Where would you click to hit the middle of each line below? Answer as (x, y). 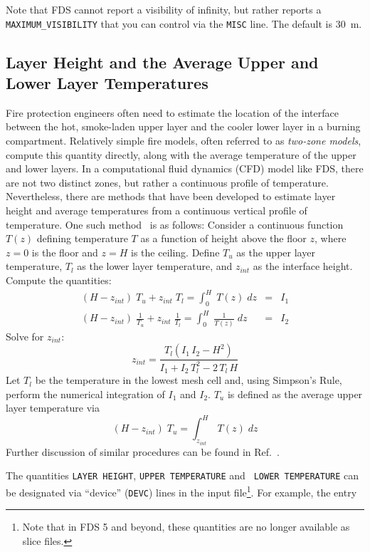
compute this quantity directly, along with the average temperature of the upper (181, 154)
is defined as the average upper (295, 394)
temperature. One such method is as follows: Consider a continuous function (175, 224)
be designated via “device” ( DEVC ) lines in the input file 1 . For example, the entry (181, 491)
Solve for (25, 336)
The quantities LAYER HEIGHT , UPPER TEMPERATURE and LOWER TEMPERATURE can (183, 475)
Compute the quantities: (59, 280)
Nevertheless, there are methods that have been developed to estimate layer (171, 196)
